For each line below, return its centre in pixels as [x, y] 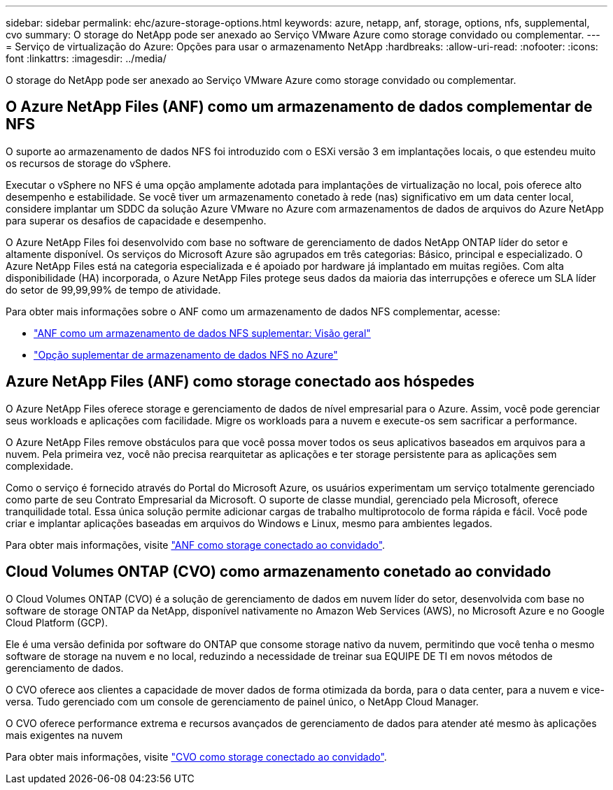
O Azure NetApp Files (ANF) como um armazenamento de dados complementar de [299, 107]
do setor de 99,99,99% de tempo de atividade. [113, 289]
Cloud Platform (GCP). [57, 622]
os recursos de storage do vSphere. [89, 163]
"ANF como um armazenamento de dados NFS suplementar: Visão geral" [202, 333]
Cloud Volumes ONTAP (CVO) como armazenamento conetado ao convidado [279, 572]
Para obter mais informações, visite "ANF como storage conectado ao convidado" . [196, 545]
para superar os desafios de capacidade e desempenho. [136, 220]
